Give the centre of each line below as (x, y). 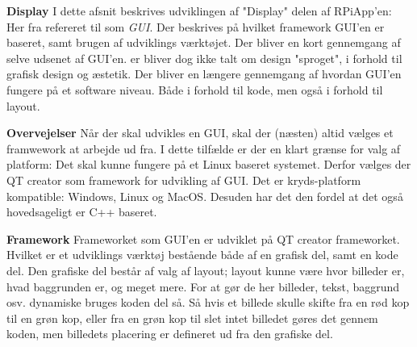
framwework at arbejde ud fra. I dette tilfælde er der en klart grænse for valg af (204, 148)
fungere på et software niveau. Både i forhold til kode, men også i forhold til (195, 89)
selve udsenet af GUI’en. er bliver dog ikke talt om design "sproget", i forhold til (204, 58)
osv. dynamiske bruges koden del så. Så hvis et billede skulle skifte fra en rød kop (208, 302)
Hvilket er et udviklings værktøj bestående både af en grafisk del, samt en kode (202, 255)
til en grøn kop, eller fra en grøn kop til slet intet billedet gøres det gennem (192, 318)
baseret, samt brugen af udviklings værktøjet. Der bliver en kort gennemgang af (204, 42)
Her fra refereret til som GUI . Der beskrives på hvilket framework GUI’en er (196, 26)
